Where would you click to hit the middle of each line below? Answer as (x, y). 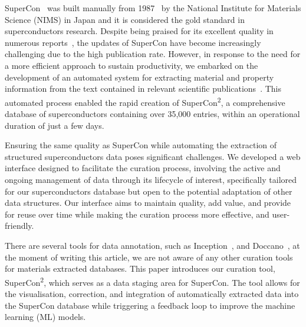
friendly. (19, 226)
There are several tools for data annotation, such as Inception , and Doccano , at (152, 245)
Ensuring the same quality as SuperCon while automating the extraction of (141, 145)
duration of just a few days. (55, 125)
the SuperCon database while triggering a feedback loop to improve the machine (150, 305)
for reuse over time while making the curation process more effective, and (137, 214)
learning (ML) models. (45, 317)
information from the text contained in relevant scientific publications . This (143, 89)
